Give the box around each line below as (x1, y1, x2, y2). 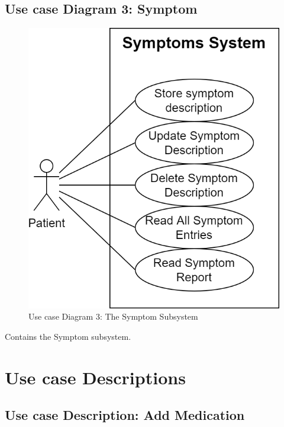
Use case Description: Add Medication (5, 406, 245, 424)
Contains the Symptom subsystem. (5, 330, 131, 342)
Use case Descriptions (5, 365, 186, 389)
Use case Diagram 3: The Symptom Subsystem (28, 310, 198, 323)
